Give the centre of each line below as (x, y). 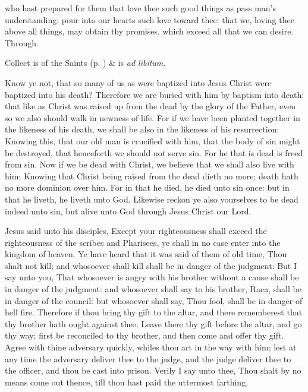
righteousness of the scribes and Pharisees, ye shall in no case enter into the (143, 242)
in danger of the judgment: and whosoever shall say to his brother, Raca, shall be (153, 289)
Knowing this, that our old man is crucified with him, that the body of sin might (153, 140)
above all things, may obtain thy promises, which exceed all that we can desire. (149, 31)
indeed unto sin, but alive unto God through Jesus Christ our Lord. (128, 211)
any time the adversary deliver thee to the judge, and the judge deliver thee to (148, 358)
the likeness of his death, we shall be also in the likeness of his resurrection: (142, 129)
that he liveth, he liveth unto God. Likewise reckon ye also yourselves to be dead (152, 199)
